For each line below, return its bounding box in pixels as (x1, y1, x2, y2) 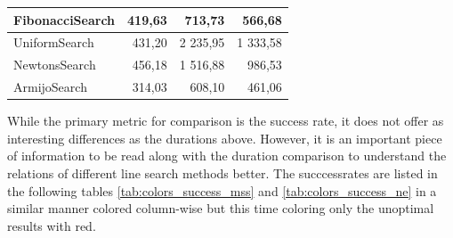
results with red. (7, 216, 96, 234)
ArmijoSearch (13, 78, 87, 96)
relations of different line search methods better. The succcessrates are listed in (7, 163, 438, 182)
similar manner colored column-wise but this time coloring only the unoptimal (7, 199, 434, 217)
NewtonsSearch (13, 55, 96, 74)
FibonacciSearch (13, 10, 116, 29)
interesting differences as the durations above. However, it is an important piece (7, 128, 442, 147)
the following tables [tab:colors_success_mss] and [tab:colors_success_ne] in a (7, 181, 437, 200)
